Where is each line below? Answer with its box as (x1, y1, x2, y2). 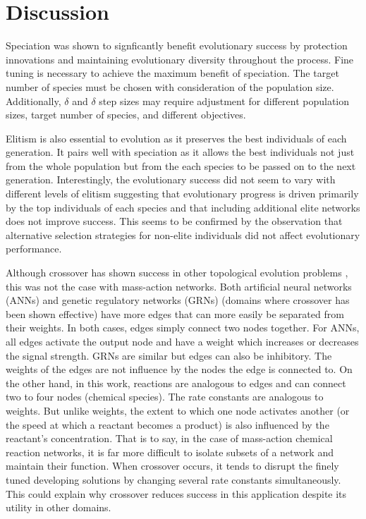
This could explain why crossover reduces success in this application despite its (6, 486, 347, 501)
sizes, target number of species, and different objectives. (6, 107, 246, 122)
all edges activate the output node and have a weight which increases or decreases (6, 334, 359, 348)
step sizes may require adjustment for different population (99, 93, 350, 108)
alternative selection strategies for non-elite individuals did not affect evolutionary (6, 227, 360, 242)
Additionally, (6, 93, 61, 108)
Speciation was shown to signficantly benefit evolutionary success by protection (6, 38, 348, 53)
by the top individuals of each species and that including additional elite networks (6, 200, 360, 214)
